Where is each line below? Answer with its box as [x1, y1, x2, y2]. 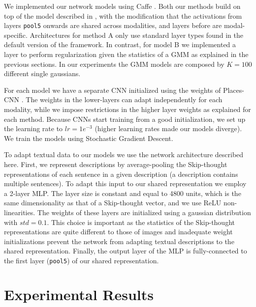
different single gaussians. [4, 68, 81, 79]
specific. [4, 29, 28, 40]
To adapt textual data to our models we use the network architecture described [4, 149, 244, 160]
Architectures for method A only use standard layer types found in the [30, 29, 243, 40]
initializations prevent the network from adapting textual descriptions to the [4, 236, 234, 246]
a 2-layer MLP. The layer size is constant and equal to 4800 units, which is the [4, 188, 241, 198]
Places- [223, 84, 244, 95]
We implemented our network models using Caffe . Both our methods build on [4, 1, 241, 11]
